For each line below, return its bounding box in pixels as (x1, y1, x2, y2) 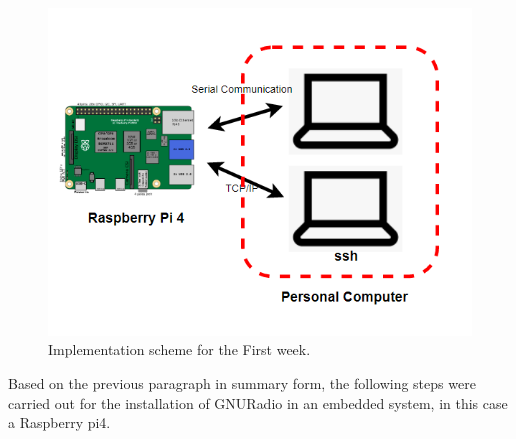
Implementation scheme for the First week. (48, 339, 311, 360)
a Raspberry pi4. (8, 412, 111, 433)
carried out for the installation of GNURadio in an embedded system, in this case (8, 392, 508, 413)
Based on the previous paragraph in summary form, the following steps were (8, 373, 476, 394)
